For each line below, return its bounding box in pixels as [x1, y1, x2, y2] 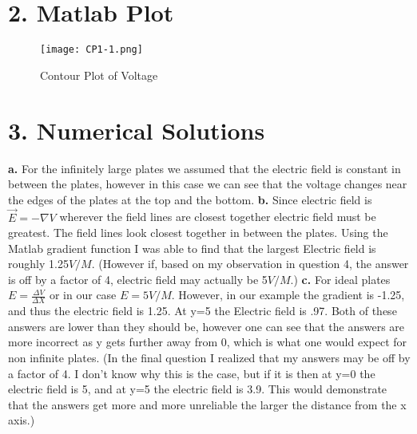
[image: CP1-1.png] [40, 44, 143, 56]
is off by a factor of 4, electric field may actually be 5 [8, 270, 268, 287]
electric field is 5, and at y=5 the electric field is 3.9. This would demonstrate [8, 381, 387, 397]
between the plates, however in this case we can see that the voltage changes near [8, 176, 407, 192]
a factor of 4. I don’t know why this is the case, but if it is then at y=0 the [8, 365, 375, 381]
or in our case [49, 286, 117, 303]
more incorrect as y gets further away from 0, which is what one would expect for [8, 333, 407, 350]
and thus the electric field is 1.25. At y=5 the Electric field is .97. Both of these [8, 302, 397, 319]
